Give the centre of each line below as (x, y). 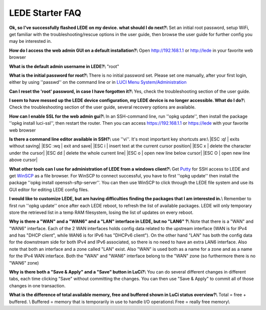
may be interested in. (31, 41)
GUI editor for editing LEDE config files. (49, 189)
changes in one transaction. (37, 285)
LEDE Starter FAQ (45, 13)
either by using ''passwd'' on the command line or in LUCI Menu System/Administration (98, 82)
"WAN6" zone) (24, 263)
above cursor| (23, 160)
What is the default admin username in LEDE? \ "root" (64, 66)
